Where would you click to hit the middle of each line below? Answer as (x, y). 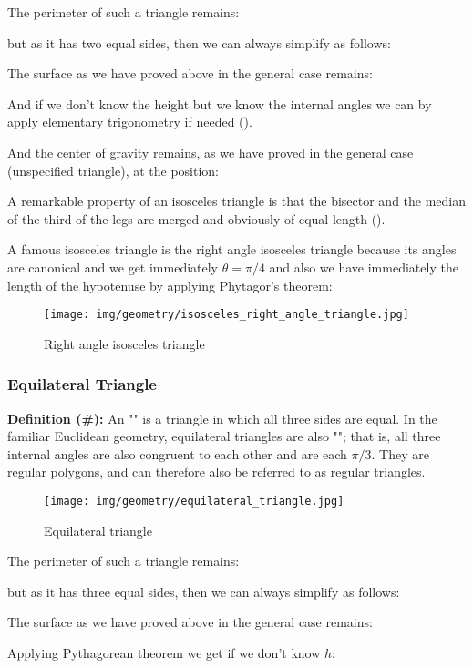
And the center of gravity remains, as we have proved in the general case (211, 152)
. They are (400, 453)
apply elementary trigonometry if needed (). (130, 122)
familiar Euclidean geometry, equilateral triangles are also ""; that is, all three (224, 436)
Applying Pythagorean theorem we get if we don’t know (164, 653)
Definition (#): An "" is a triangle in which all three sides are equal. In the (222, 418)
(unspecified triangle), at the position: (113, 170)
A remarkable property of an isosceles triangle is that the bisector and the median (237, 201)
